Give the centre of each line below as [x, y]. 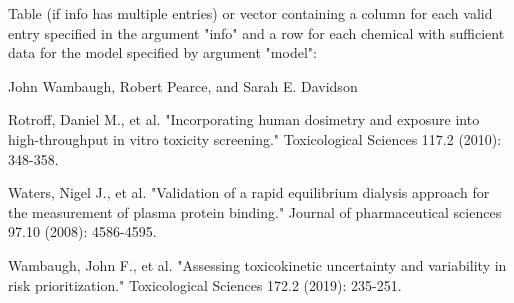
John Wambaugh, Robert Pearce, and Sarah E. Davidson [183, 85]
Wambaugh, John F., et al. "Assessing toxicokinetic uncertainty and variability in [257, 264]
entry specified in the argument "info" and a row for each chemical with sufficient [256, 32]
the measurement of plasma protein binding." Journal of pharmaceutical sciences [255, 211]
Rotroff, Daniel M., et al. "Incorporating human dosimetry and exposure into [244, 119]
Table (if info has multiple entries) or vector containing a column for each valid [250, 13]
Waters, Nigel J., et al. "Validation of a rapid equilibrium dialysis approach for [249, 192]
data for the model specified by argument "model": [162, 52]
